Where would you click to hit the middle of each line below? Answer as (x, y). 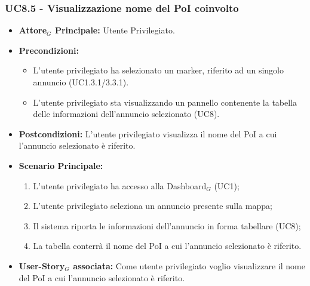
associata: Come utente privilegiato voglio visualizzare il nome (189, 265)
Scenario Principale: (61, 165)
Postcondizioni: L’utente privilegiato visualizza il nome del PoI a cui (148, 133)
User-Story (42, 265)
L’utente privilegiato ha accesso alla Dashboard (120, 185)
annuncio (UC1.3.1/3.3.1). (81, 82)
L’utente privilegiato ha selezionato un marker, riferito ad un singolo (159, 70)
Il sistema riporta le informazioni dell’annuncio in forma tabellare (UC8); (167, 225)
